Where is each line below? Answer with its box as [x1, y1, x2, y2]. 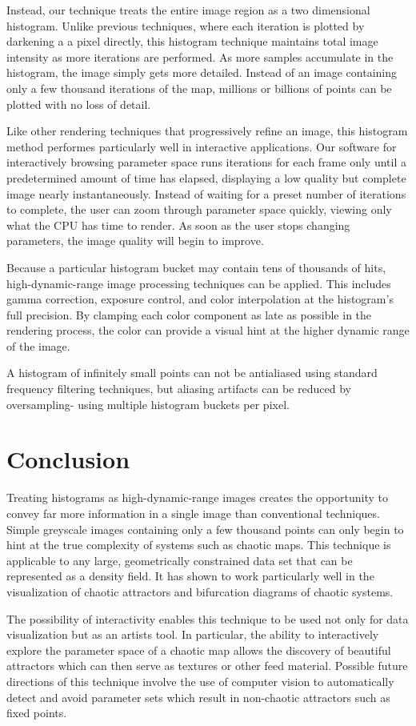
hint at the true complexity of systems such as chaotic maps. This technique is [6, 536, 391, 553]
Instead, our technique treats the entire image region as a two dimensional [6, 2, 370, 18]
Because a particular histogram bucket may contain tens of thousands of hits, [6, 259, 386, 275]
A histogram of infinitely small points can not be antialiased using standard [6, 364, 378, 381]
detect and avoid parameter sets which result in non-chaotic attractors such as [6, 688, 390, 705]
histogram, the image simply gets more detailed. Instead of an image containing [6, 64, 398, 81]
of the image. [6, 337, 70, 354]
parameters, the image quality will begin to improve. [6, 232, 264, 249]
